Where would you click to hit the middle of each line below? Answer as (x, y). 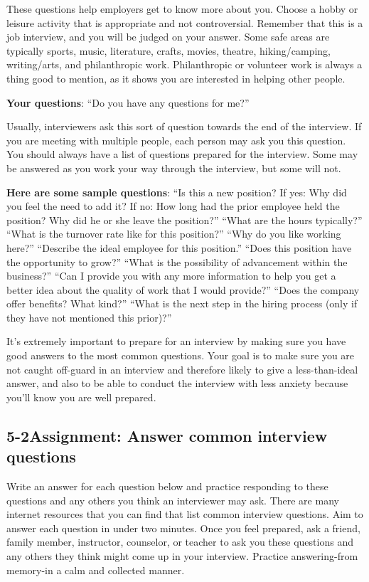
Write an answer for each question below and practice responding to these (167, 486)
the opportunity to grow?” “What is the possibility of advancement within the (177, 261)
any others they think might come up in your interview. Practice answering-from (182, 556)
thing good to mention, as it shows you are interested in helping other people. (176, 78)
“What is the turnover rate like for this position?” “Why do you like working (174, 234)
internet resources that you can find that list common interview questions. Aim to (185, 514)
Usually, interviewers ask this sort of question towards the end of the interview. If (184, 126)
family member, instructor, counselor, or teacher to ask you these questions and (180, 542)
